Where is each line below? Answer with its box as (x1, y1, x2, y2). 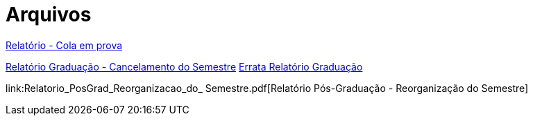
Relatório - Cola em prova (6, 39, 123, 51)
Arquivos (6, 3, 92, 26)
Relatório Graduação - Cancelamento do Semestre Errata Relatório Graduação (6, 60, 363, 73)
